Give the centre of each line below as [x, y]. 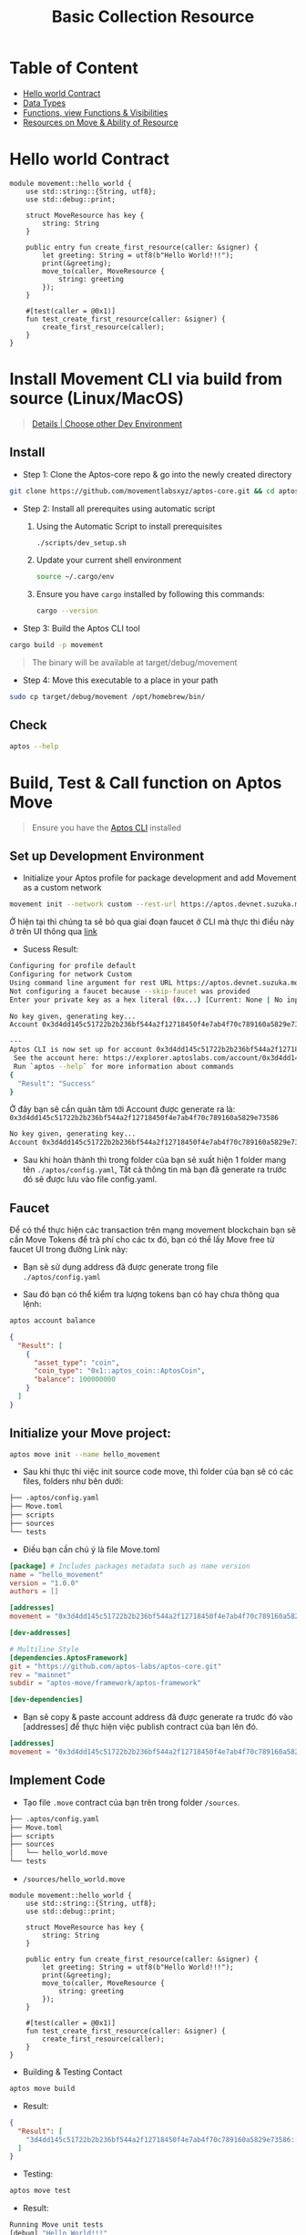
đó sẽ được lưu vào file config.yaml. [90, 1179]
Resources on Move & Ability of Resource [101, 122]
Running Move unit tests [56, 2225]
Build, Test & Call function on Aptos [146, 783]
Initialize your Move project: [90, 1433]
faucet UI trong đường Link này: [69, 1249]
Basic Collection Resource [153, 17]
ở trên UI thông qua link [53, 932]
